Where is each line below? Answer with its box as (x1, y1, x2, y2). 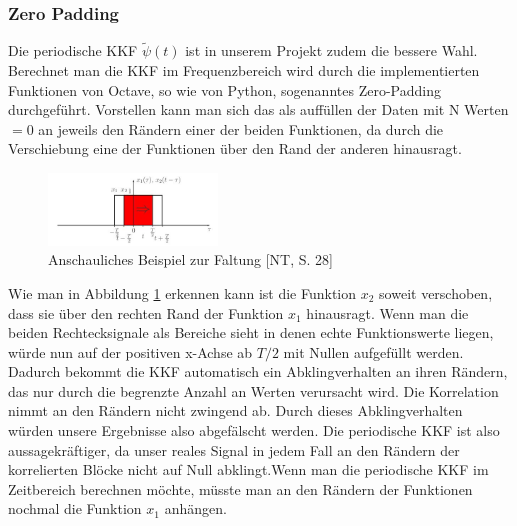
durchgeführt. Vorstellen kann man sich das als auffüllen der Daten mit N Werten (8, 99, 509, 120)
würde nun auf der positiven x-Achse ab (8, 341, 253, 362)
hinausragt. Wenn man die (306, 302, 469, 323)
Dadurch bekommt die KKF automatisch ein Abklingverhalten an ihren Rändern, (8, 361, 508, 382)
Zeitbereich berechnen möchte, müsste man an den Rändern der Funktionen (8, 478, 473, 499)
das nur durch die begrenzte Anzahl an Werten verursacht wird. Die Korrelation (8, 380, 499, 401)
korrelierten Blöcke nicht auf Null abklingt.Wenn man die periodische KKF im (8, 459, 489, 480)
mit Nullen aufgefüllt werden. (283, 341, 464, 362)
